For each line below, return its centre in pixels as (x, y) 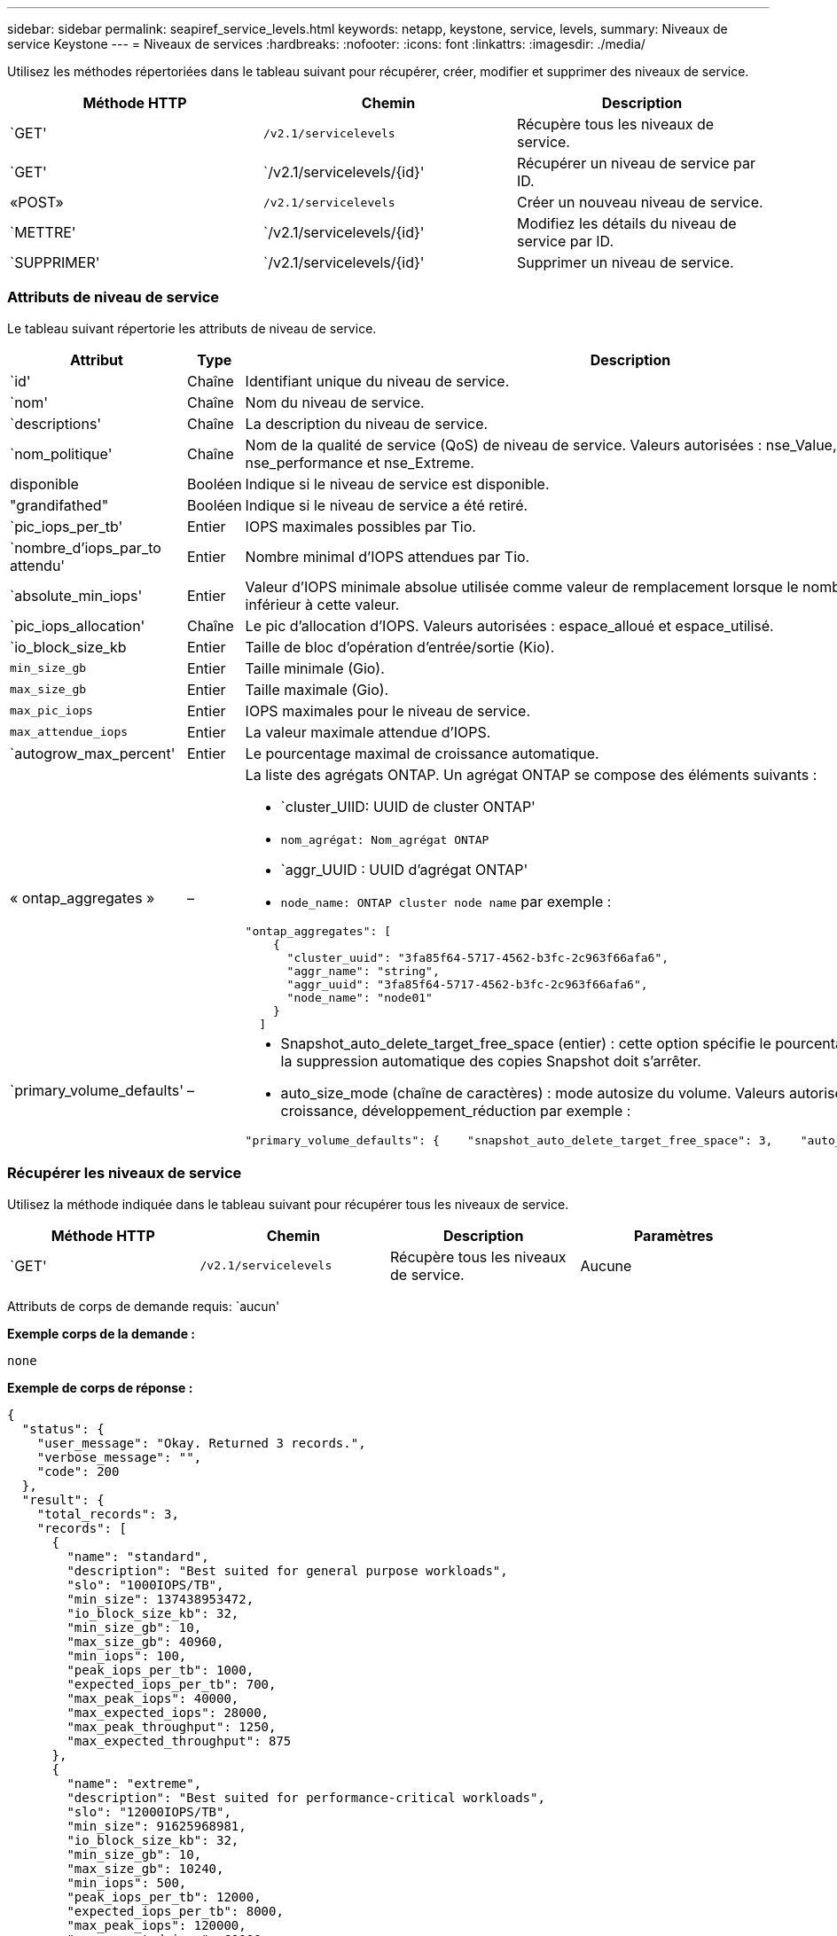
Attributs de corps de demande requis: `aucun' (144, 1306)
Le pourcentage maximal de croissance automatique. (422, 753)
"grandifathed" (59, 505)
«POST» (37, 202)
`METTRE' (43, 232)
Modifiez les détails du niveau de (626, 223)
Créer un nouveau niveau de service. (640, 202)
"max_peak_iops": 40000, (153, 1698)
